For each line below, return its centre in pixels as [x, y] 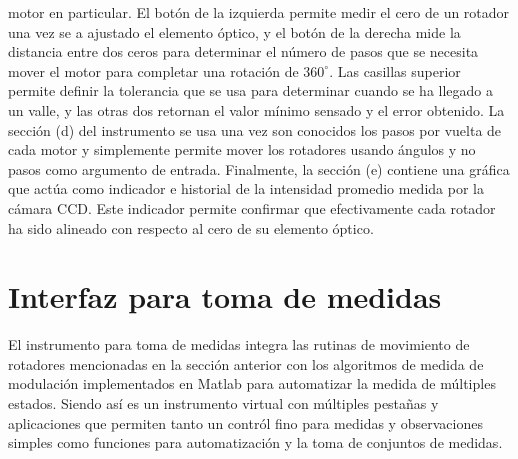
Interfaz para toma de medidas [225, 296]
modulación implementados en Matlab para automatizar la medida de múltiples [252, 383]
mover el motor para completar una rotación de [153, 70]
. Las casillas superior [395, 70]
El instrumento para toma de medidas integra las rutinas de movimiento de [239, 344]
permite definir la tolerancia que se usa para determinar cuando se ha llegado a [251, 90]
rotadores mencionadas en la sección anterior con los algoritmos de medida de [246, 363]
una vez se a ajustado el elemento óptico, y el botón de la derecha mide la [234, 31]
